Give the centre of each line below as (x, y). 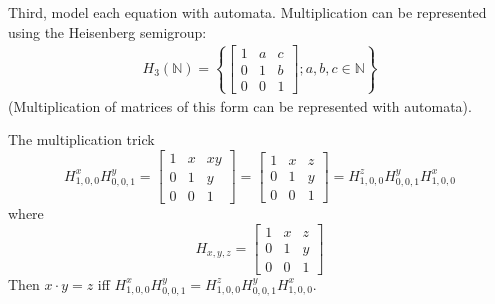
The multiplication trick (81, 139)
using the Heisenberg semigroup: (107, 31)
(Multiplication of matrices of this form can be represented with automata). (240, 105)
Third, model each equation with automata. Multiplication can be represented (247, 12)
